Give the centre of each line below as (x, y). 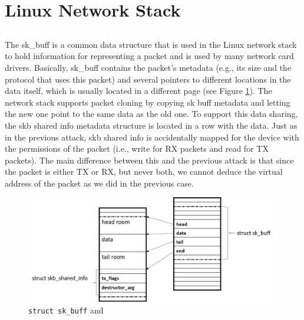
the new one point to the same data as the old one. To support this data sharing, (151, 114)
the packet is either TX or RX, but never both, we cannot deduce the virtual (144, 172)
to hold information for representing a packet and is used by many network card (149, 56)
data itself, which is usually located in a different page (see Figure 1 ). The (138, 91)
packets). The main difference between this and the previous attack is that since (149, 160)
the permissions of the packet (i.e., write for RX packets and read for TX (137, 148)
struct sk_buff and (66, 310)
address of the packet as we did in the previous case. (99, 183)
